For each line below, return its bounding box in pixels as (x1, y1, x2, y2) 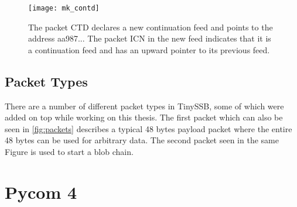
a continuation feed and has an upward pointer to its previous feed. (28, 43, 270, 56)
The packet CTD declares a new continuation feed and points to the (28, 20, 273, 33)
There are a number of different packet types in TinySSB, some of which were (5, 99, 284, 112)
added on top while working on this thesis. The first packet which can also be (5, 111, 283, 123)
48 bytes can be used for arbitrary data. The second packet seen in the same (5, 134, 279, 146)
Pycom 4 (5, 180, 77, 203)
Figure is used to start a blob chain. (5, 146, 134, 158)
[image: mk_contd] (28, 4, 100, 12)
